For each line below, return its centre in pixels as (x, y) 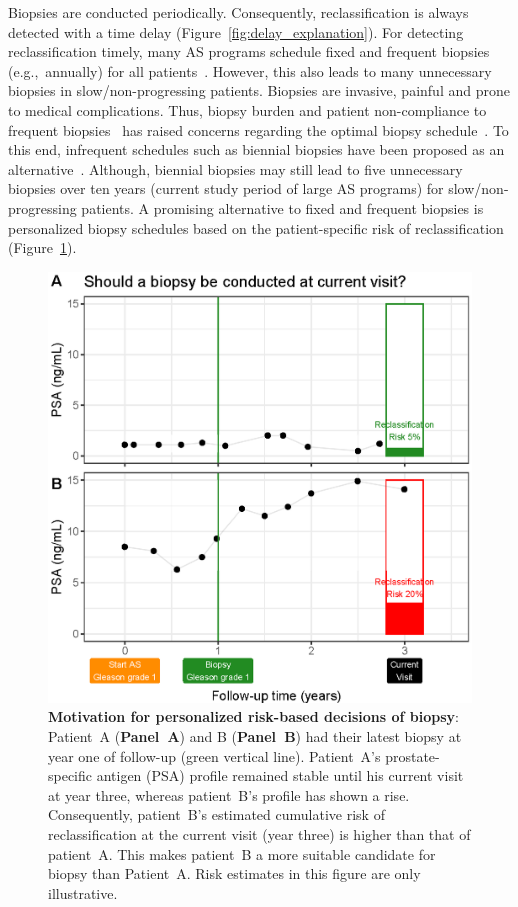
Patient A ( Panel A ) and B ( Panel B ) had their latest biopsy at (255, 736)
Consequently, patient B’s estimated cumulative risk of (216, 814)
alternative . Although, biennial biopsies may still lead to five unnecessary (235, 168)
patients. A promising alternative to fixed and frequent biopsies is (282, 207)
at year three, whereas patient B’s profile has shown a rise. (229, 794)
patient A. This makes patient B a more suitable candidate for (242, 853)
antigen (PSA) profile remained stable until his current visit (280, 775)
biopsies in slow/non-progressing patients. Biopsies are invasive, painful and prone (259, 90)
